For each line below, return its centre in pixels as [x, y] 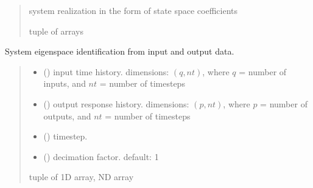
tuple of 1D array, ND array [81, 177]
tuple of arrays [56, 31]
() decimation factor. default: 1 [101, 156]
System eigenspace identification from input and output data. [120, 51]
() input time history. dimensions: [106, 71]
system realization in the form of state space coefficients [133, 10]
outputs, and [67, 116]
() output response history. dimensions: [116, 103]
